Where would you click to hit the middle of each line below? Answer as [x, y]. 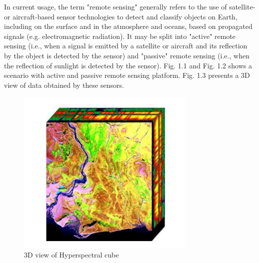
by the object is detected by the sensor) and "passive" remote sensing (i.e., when [127, 55]
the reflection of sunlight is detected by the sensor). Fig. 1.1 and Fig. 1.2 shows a [128, 65]
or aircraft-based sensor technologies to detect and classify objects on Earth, [121, 16]
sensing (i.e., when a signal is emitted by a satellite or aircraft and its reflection [126, 46]
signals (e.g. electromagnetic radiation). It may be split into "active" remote [120, 36]
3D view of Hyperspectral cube [71, 255]
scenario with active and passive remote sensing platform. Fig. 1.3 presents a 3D [127, 75]
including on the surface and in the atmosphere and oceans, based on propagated [128, 26]
